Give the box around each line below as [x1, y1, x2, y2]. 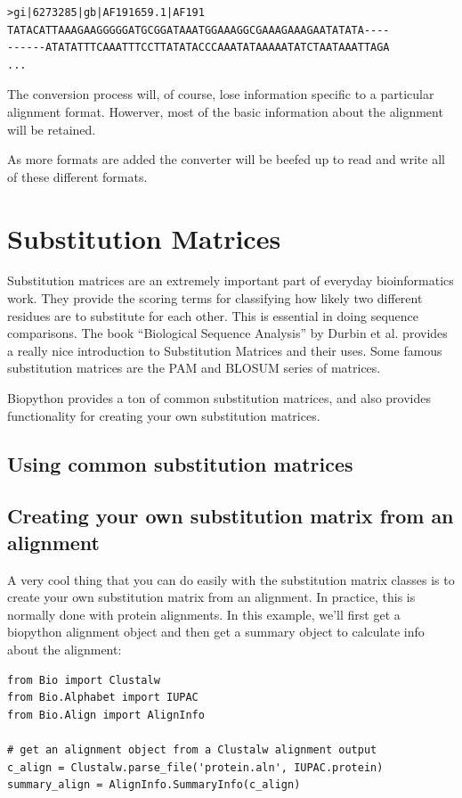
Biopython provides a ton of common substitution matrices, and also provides [7, 389, 432, 407]
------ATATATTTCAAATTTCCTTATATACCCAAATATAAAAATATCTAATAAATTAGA [7, 41, 390, 54]
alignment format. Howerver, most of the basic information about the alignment [7, 102, 443, 120]
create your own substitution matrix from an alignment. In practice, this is [7, 588, 416, 606]
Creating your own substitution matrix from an [7, 502, 454, 530]
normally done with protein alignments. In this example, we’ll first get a [7, 605, 401, 623]
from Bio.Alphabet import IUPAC [7, 691, 199, 704]
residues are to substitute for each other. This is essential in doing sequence [7, 306, 419, 325]
